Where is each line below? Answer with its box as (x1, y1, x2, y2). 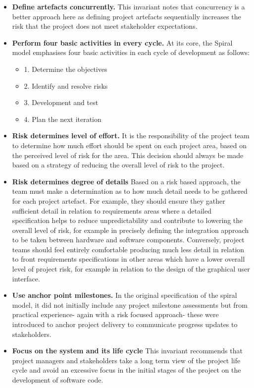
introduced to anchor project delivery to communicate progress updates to (12, 319, 238, 330)
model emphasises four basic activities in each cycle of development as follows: (12, 47, 250, 57)
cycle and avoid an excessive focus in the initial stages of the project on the (12, 365, 241, 375)
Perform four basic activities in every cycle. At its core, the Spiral (12, 37, 233, 48)
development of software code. (12, 375, 103, 385)
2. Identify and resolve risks (24, 80, 108, 91)
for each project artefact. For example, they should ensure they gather (12, 195, 225, 206)
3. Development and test (24, 97, 99, 108)
